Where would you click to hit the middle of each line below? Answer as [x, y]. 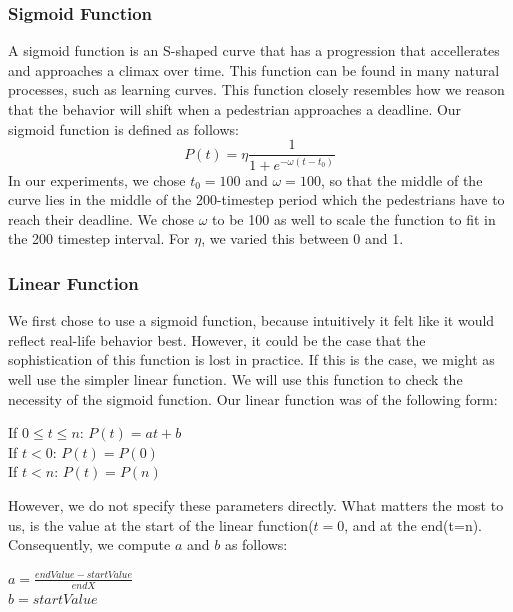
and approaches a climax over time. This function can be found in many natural [254, 69]
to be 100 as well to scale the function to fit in [354, 218]
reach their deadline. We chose [101, 218]
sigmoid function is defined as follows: [123, 128]
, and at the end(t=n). [413, 524]
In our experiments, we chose [97, 179]
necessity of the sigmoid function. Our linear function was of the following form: [253, 398]
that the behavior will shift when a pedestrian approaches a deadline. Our [235, 109]
